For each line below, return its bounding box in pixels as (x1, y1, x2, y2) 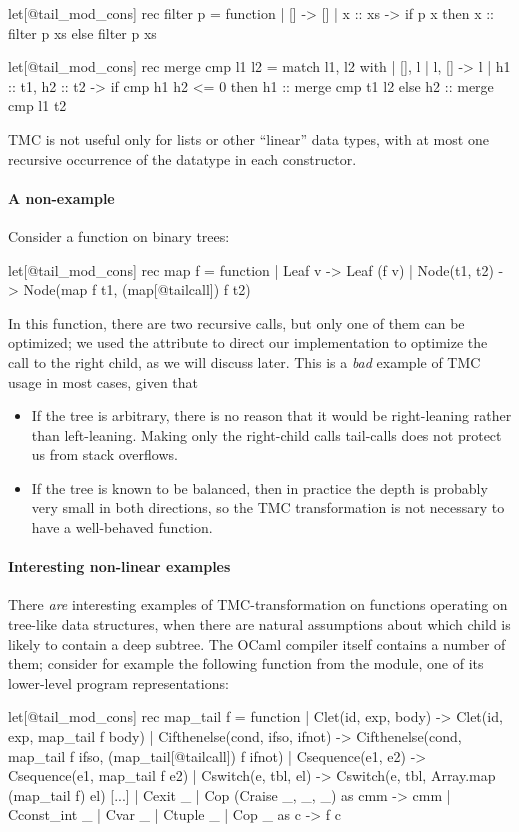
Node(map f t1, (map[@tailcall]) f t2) (23, 279, 251, 300)
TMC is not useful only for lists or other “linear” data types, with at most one (8, 128, 489, 149)
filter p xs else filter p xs (8, 22, 157, 43)
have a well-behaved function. (31, 517, 213, 538)
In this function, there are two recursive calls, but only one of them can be (8, 312, 465, 333)
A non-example (8, 187, 115, 208)
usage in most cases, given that (8, 371, 199, 392)
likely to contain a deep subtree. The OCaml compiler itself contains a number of (8, 633, 506, 654)
